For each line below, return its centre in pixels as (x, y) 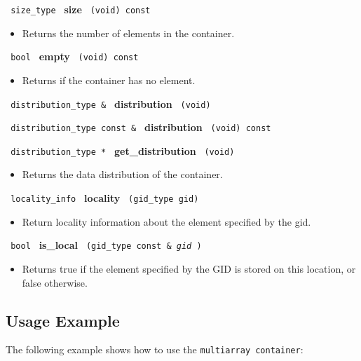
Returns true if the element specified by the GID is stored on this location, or (189, 268)
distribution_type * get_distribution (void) (123, 150)
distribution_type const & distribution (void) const (141, 127)
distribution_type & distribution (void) (111, 103)
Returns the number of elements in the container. (128, 33)
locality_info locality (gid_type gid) (105, 198)
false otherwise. (55, 282)
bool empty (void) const (75, 56)
